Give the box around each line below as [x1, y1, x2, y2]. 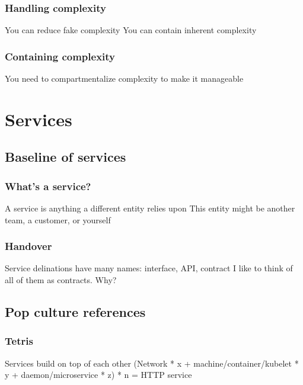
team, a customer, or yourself [5, 213, 111, 226]
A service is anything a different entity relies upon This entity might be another [5, 202, 295, 214]
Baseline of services [5, 147, 126, 166]
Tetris [5, 333, 33, 348]
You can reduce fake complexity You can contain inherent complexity [5, 24, 257, 36]
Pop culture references [5, 302, 146, 320]
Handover [5, 239, 52, 254]
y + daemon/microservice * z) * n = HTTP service [5, 368, 192, 381]
